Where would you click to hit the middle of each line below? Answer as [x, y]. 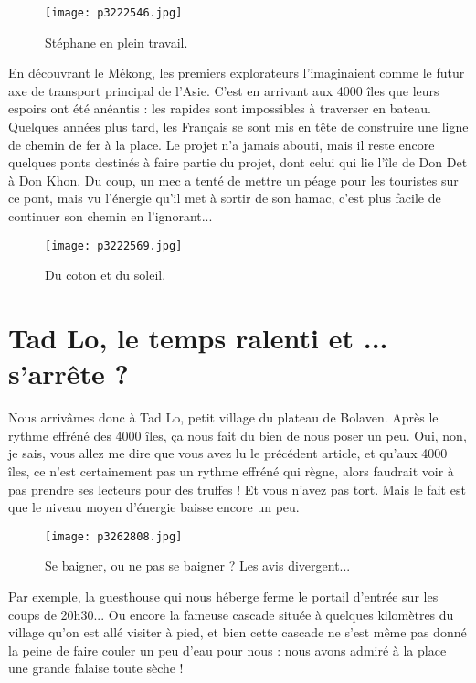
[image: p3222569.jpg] [114, 245]
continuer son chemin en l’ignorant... [111, 216]
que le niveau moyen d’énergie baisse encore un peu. [154, 507]
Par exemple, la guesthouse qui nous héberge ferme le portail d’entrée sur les [223, 596]
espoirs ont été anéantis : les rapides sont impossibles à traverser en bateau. [220, 108]
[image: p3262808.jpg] [114, 536]
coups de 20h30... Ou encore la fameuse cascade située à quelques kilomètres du [231, 614]
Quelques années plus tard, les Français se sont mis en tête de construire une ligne [238, 127]
